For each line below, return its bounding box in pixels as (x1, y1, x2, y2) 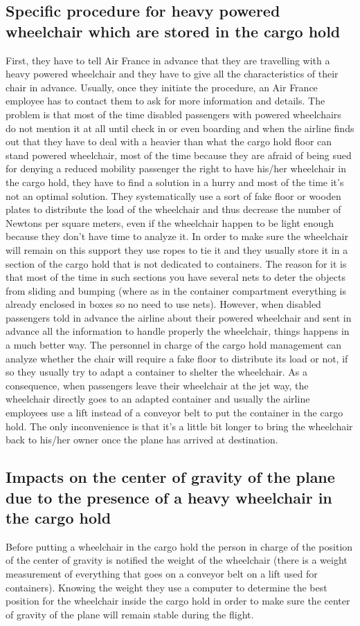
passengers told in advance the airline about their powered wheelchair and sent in (6, 310, 352, 324)
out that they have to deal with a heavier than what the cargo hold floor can (6, 134, 332, 149)
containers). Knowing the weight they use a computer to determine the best (6, 580, 327, 594)
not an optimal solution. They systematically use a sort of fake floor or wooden (6, 188, 341, 203)
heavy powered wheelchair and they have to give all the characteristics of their (6, 66, 339, 81)
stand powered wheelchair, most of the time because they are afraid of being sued (6, 147, 352, 162)
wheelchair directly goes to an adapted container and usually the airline (6, 392, 310, 406)
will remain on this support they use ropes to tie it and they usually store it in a (6, 242, 348, 257)
